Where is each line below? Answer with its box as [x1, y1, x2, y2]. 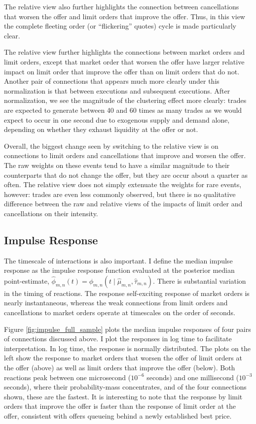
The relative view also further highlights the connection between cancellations [4, 1, 239, 11]
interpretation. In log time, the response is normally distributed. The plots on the [4, 343, 251, 353]
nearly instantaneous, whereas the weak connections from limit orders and [4, 297, 228, 308]
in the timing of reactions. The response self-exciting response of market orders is [4, 288, 250, 298]
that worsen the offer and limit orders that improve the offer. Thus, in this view [4, 11, 245, 21]
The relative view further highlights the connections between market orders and [4, 47, 245, 57]
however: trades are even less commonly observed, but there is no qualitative [4, 189, 236, 199]
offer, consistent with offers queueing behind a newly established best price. [4, 410, 232, 421]
